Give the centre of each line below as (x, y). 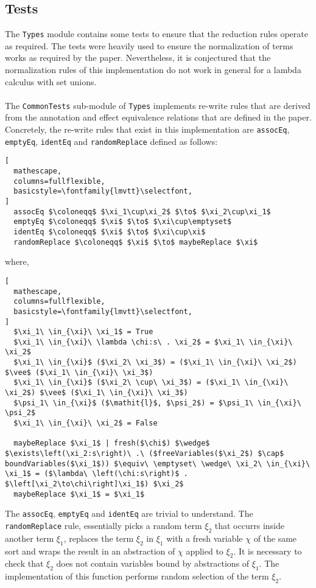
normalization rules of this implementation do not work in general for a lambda (153, 70)
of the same (275, 538)
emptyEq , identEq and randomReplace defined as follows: (111, 141)
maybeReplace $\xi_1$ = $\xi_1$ (79, 494)
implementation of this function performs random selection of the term (137, 576)
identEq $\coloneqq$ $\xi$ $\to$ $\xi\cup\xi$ (110, 232)
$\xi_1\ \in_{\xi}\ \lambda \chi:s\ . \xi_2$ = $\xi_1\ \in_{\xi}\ (153, 342)
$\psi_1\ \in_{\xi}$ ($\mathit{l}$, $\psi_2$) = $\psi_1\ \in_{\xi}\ (157, 403)
